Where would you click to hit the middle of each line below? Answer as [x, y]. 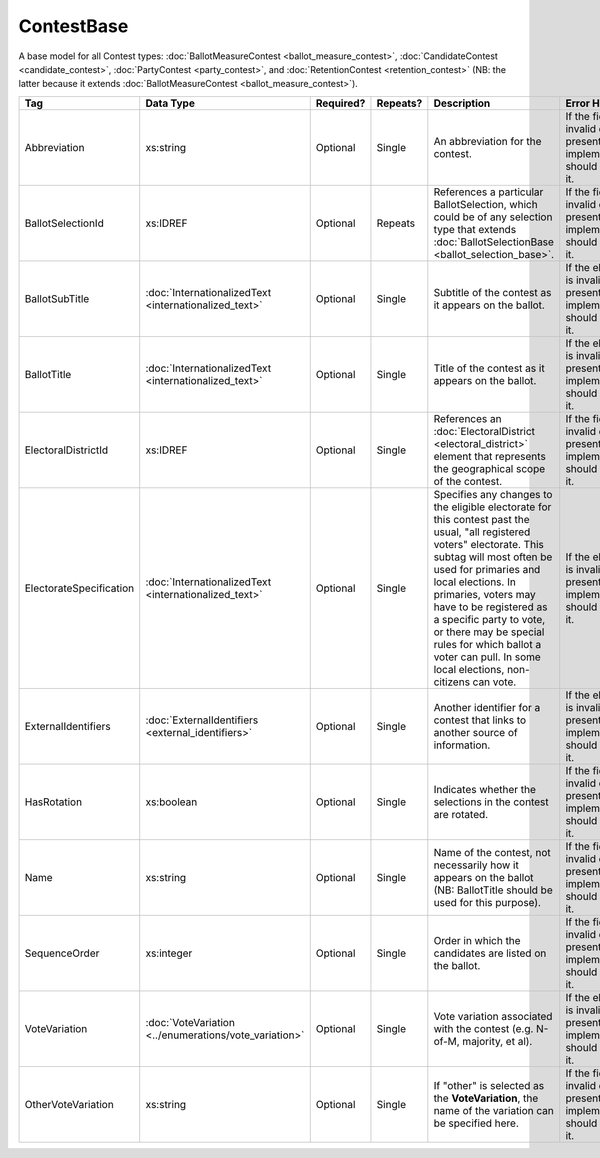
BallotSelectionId [64, 223]
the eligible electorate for [492, 507]
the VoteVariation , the [486, 1098]
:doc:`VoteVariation [190, 1022]
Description [462, 103]
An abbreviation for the [487, 141]
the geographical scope [489, 468]
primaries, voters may [485, 594]
